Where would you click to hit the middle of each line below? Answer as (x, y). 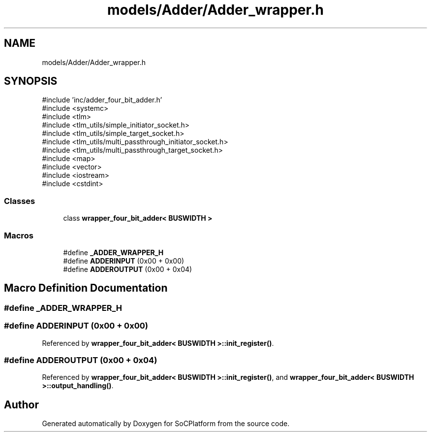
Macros (19, 235)
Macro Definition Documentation (86, 288)
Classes (20, 201)
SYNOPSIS (31, 81)
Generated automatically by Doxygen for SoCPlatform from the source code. (166, 424)
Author (21, 404)
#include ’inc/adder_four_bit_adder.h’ (102, 100)
